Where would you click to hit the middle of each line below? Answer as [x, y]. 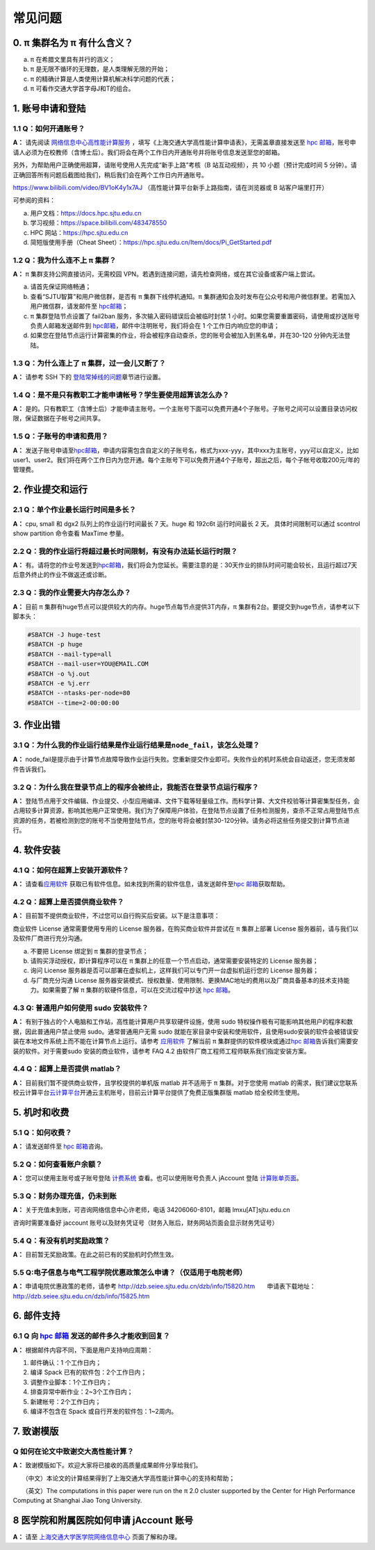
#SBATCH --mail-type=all [70, 654]
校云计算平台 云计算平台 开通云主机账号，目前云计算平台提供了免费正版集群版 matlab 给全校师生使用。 [158, 1093]
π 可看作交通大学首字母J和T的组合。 [82, 89]
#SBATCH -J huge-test [64, 635]
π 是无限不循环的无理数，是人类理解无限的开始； [100, 69]
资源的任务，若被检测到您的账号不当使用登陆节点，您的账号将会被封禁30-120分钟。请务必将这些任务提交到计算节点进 [181, 820]
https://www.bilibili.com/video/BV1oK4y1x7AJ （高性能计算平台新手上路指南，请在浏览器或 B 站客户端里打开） [170, 187]
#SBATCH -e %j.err [59, 683]
